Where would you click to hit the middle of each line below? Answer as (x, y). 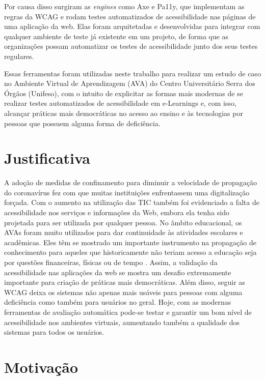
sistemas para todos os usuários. (54, 332)
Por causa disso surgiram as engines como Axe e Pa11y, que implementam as (124, 6)
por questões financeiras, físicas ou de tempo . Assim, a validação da (111, 262)
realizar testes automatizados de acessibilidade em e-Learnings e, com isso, (120, 103)
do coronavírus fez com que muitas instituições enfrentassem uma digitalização (127, 192)
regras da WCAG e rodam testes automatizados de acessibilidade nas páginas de (130, 16)
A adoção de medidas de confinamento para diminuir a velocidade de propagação (131, 182)
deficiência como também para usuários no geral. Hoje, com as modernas (118, 302)
